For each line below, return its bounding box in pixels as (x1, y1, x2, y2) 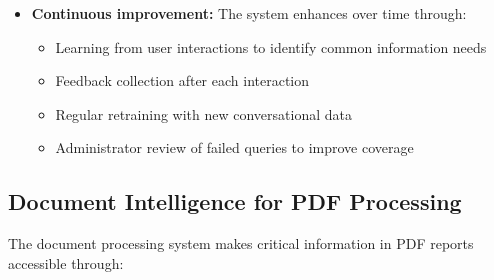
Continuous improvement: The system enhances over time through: (31, 3, 467, 23)
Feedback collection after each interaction (55, 70, 310, 91)
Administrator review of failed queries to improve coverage (55, 137, 414, 158)
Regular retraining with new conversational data (55, 103, 352, 124)
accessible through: (8, 252, 124, 273)
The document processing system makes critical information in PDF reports (8, 233, 474, 254)
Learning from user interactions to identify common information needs (55, 36, 487, 57)
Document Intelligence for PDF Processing (8, 186, 462, 217)
